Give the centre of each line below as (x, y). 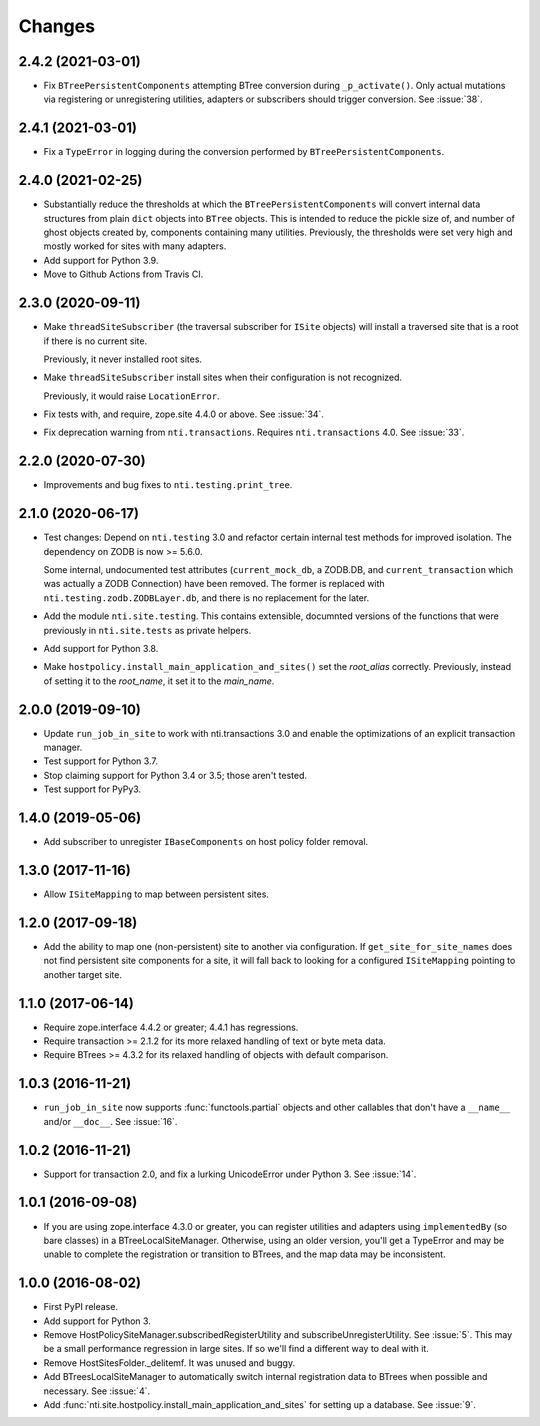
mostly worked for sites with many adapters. (135, 246)
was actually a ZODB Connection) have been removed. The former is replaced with (214, 584)
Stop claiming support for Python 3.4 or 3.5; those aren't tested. (175, 775)
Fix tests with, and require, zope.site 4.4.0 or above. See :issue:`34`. (184, 414)
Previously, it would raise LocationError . (131, 396)
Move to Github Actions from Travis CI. (123, 274)
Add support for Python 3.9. (101, 260)
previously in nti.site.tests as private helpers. (147, 630)
